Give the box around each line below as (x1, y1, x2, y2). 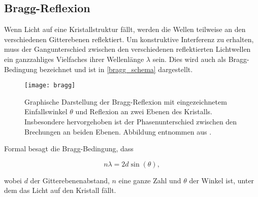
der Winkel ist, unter (189, 175, 254, 185)
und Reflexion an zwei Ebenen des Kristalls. (75, 106, 212, 117)
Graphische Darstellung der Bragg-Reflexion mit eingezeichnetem (24, 96, 227, 107)
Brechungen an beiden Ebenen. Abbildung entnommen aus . (24, 126, 212, 137)
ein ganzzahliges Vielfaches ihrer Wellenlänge (4, 53, 144, 64)
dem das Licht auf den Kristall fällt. (4, 185, 116, 195)
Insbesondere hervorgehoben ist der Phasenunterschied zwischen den (24, 116, 237, 127)
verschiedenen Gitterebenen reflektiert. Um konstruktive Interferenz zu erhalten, (4, 34, 254, 44)
